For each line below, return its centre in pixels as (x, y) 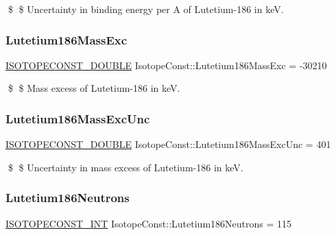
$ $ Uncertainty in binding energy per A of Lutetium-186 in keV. (146, 9)
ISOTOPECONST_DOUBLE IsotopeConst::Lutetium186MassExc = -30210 (166, 65)
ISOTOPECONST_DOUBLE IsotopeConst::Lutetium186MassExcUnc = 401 (168, 144)
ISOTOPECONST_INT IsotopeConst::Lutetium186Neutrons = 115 (148, 223)
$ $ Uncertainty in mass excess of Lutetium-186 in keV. (125, 167)
